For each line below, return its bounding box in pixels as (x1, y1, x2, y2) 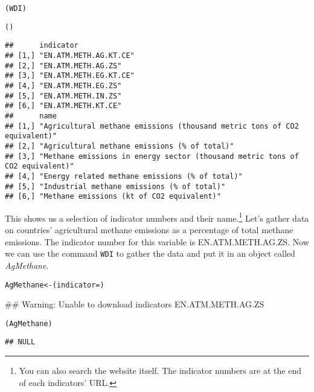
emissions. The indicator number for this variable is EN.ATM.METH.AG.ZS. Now (5, 235, 309, 248)
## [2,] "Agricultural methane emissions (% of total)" (5, 141, 234, 150)
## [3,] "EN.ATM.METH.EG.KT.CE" (5, 71, 135, 80)
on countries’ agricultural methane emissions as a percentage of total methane (5, 223, 293, 236)
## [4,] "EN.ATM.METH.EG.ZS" (5, 81, 122, 90)
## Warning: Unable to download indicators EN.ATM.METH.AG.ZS (5, 298, 264, 310)
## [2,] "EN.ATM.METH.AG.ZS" (5, 61, 122, 70)
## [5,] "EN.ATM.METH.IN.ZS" (5, 91, 122, 100)
